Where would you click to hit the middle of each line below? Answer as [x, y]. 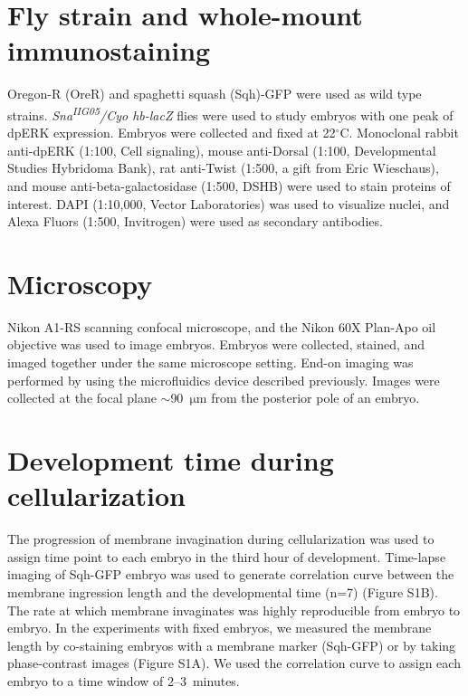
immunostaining [109, 50]
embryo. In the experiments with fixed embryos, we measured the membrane [220, 628]
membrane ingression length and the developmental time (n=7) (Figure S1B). [223, 591]
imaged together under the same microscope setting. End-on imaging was [210, 362]
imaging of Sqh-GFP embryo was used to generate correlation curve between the [231, 574]
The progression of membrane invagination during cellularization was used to [221, 539]
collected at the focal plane [82, 398]
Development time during [171, 460]
